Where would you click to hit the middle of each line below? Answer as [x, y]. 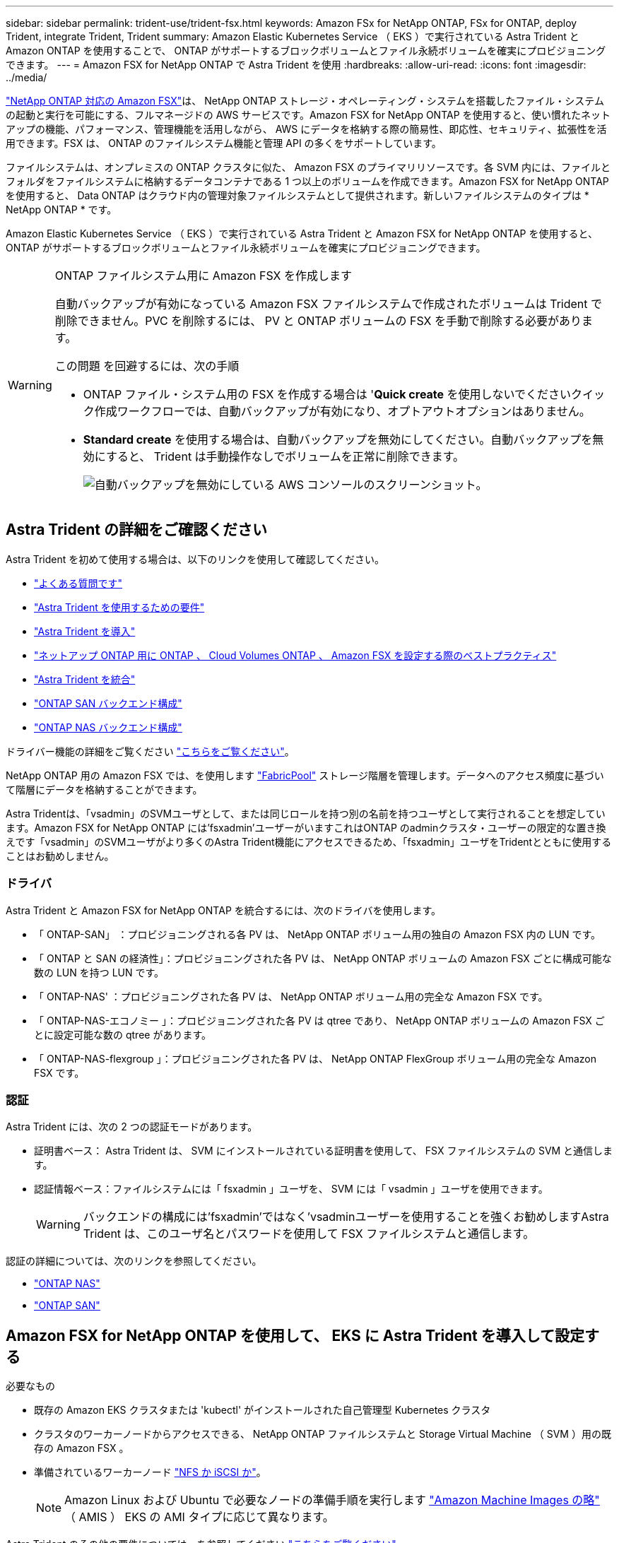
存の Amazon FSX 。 [82, 1448]
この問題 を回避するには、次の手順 [147, 366]
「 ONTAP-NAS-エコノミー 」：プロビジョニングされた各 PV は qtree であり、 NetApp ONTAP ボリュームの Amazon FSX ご [319, 1020]
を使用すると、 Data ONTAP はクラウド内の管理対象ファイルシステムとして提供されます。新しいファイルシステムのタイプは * [297, 195]
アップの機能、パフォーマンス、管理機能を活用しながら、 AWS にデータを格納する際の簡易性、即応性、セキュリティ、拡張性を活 [306, 129]
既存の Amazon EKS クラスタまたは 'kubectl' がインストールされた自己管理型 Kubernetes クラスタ [263, 1410]
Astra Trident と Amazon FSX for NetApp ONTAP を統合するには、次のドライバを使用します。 [224, 910]
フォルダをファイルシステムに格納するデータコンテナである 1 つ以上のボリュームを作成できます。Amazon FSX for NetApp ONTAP [307, 181]
